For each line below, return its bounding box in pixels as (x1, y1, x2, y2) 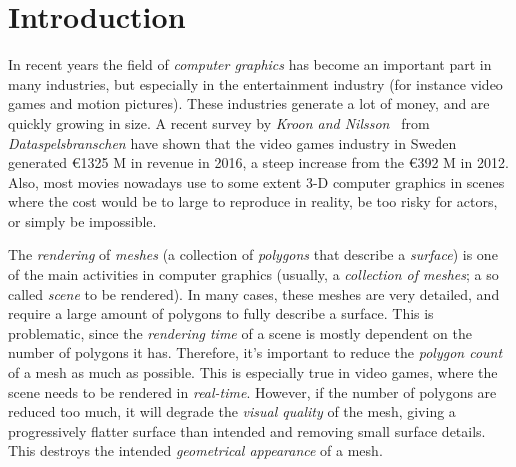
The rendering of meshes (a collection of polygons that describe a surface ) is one (8, 244, 498, 265)
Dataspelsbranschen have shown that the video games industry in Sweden (8, 132, 457, 153)
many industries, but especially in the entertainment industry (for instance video (8, 73, 503, 94)
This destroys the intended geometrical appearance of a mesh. (8, 440, 383, 461)
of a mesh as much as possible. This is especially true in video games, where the (8, 362, 498, 383)
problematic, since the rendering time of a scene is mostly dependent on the (8, 322, 472, 343)
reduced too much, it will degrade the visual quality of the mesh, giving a (8, 401, 456, 422)
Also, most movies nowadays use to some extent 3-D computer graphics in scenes (8, 171, 505, 192)
